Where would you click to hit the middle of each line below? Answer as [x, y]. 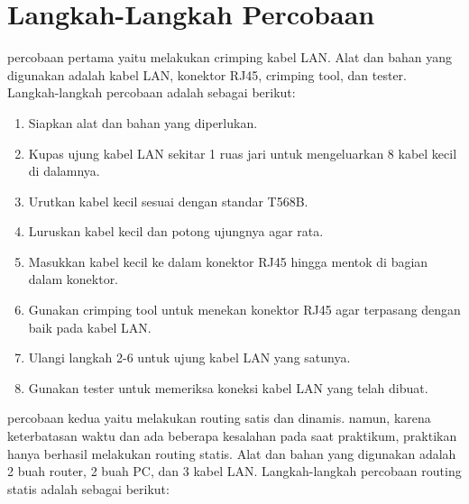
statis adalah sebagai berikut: [88, 488]
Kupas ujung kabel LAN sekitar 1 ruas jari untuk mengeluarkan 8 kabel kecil [243, 153]
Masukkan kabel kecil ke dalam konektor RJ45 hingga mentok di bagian [228, 261]
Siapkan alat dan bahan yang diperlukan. [143, 122]
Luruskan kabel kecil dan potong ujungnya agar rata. [176, 231]
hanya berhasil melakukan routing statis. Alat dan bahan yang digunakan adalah [232, 453]
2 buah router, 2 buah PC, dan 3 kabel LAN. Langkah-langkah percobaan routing [234, 471]
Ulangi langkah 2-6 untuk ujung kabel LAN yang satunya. [189, 357]
